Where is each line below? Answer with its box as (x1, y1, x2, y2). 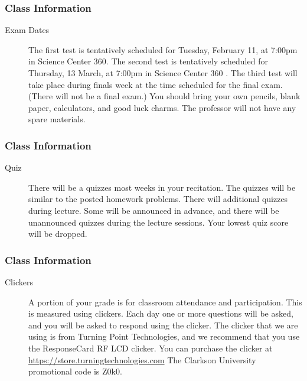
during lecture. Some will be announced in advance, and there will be (28, 204, 279, 216)
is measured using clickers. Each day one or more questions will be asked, (28, 307, 293, 320)
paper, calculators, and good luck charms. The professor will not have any (28, 101, 296, 113)
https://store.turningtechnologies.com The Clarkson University (28, 353, 256, 366)
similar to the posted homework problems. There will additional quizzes (28, 193, 288, 205)
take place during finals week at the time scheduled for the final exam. (28, 78, 283, 90)
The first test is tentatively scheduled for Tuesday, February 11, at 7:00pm (28, 43, 298, 56)
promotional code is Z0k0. (28, 365, 122, 377)
